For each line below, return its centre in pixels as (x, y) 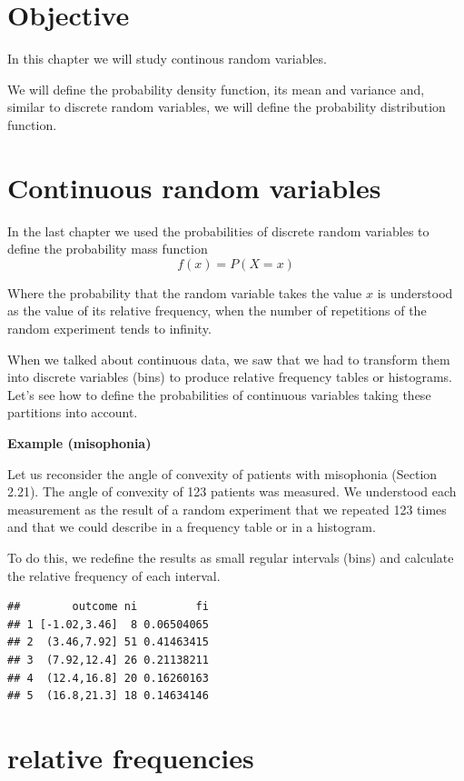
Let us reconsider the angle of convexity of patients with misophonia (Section (222, 473)
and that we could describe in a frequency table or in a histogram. (192, 527)
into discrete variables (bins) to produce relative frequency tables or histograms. (230, 377)
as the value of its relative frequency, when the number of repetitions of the (217, 310)
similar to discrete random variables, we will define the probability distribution (227, 107)
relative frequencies (131, 757)
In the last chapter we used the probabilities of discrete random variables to (218, 230)
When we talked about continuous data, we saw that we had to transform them (229, 359)
